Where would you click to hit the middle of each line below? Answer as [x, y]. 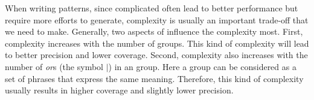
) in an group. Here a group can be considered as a [202, 66]
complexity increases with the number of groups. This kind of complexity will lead [157, 43]
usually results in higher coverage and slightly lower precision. [119, 90]
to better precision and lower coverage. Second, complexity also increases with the [156, 55]
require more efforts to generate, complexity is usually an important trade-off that [157, 19]
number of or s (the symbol [54, 66]
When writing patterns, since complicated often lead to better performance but [152, 8]
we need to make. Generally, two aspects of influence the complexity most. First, [154, 31]
